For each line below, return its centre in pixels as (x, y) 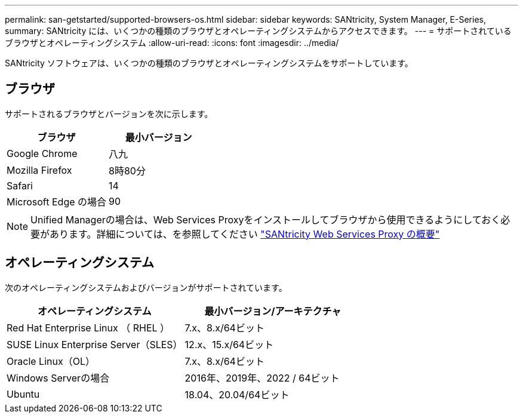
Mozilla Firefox (39, 170)
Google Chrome (42, 153)
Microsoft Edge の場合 (57, 202)
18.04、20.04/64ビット (237, 394)
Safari (20, 185)
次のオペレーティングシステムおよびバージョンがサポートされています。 (146, 287)
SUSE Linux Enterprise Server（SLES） (95, 344)
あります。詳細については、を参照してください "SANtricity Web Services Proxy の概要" (245, 234)
